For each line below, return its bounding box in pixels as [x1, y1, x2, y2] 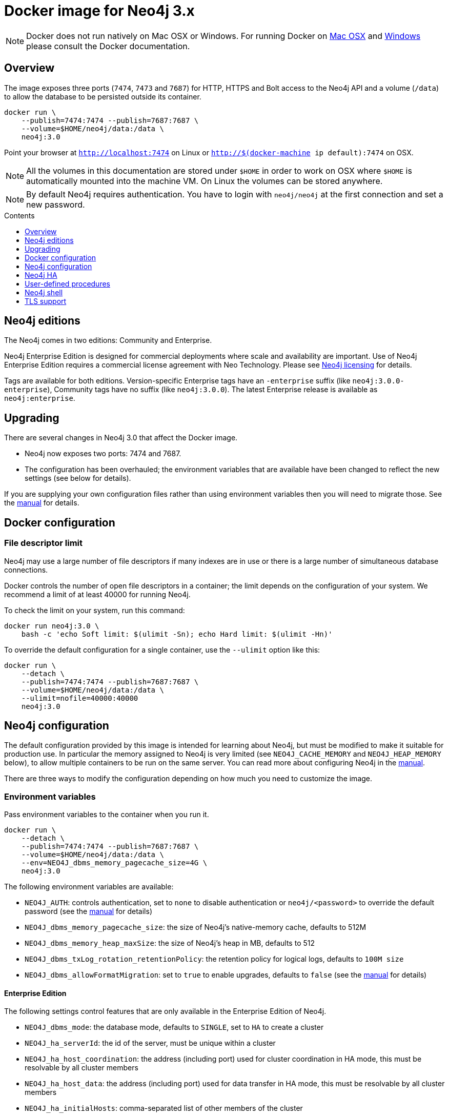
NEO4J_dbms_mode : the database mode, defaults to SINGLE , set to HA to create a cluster [25, 1023, 324, 1032]
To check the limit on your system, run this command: [4, 605, 185, 615]
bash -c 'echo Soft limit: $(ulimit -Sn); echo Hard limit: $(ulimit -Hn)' [21, 629, 333, 638]
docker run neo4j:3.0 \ [4, 621, 99, 630]
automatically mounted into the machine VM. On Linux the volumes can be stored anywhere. [26, 175, 383, 186]
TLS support [25, 296, 67, 306]
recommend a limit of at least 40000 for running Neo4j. [4, 590, 191, 599]
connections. [4, 565, 48, 574]
